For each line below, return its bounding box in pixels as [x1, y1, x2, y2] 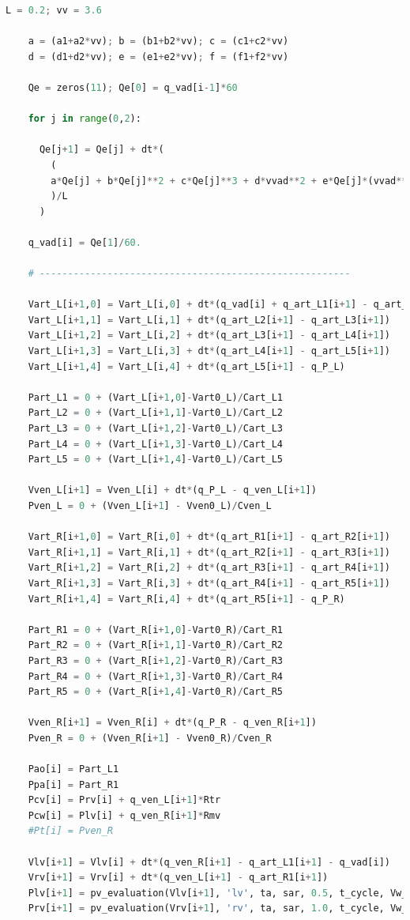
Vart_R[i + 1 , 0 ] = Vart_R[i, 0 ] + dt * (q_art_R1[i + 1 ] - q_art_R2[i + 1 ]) [28, 531, 391, 543]
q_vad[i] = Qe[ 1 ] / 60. [28, 236, 141, 248]
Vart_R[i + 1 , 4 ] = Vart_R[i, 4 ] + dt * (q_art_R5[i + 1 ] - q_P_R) [28, 593, 345, 605]
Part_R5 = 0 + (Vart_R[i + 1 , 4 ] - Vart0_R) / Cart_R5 [28, 686, 283, 698]
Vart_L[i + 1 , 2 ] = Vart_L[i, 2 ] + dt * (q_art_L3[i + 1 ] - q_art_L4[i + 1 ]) [28, 330, 391, 341]
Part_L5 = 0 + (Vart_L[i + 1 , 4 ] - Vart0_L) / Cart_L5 [28, 454, 283, 466]
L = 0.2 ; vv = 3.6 [6, 5, 102, 16]
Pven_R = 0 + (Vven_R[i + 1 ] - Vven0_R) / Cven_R [28, 732, 272, 744]
